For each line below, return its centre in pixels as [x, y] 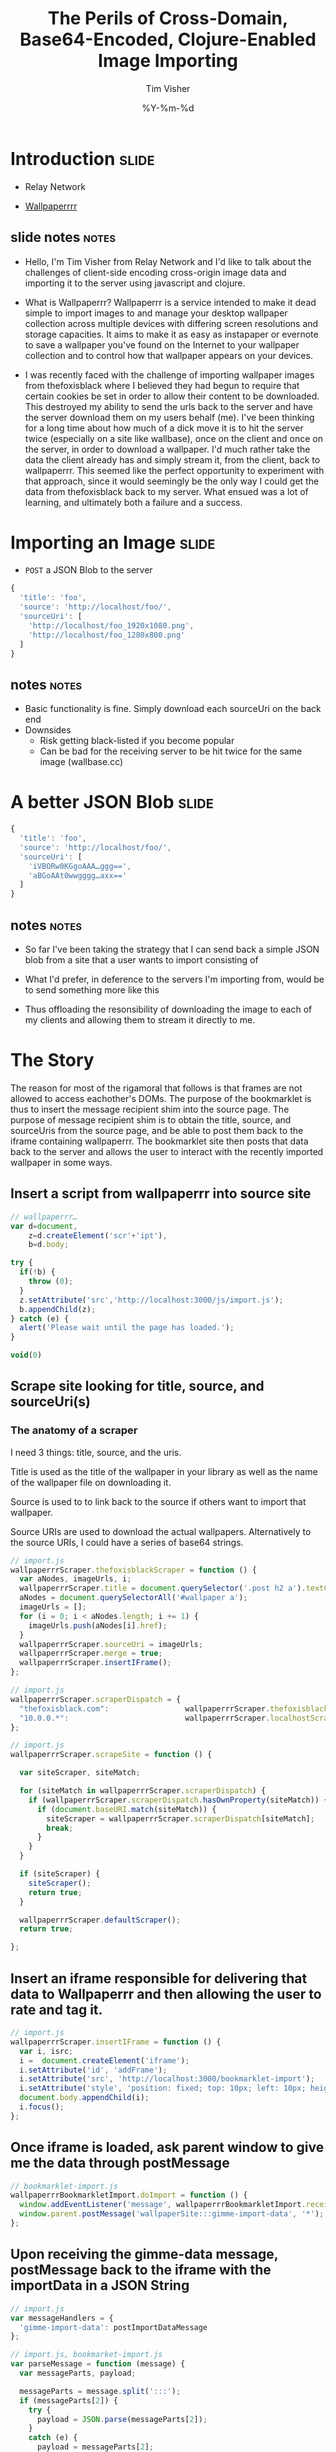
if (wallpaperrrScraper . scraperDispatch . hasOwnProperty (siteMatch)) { [178, 1800]
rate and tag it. [56, 2009]
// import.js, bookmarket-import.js [86, 2355]
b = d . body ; [49, 1245]
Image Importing [168, 61]
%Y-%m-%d [168, 108]
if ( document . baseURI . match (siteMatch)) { [126, 1809]
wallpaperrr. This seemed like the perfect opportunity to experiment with [174, 470]
